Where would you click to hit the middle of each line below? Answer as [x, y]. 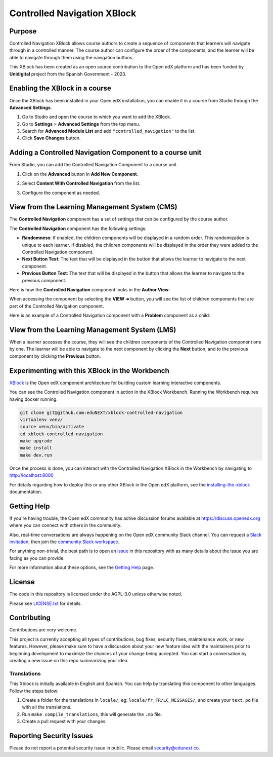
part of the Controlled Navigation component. [57, 306]
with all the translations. [47, 707]
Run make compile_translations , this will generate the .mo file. [92, 714]
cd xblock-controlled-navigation [61, 434]
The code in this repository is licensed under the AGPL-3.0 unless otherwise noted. [96, 594]
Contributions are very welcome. [43, 630]
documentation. [26, 492]
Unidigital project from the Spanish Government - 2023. [68, 74]
